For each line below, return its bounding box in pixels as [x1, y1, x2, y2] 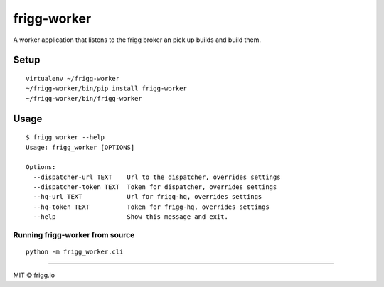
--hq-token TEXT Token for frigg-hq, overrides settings [33, 202, 270, 211]
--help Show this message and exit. [33, 213, 229, 221]
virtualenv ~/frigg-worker [26, 75, 120, 82]
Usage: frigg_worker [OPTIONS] [26, 143, 135, 151]
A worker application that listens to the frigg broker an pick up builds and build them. [13, 36, 262, 44]
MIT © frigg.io [13, 271, 55, 279]
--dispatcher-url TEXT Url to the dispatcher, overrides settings [33, 173, 281, 181]
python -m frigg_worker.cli [26, 248, 124, 256]
